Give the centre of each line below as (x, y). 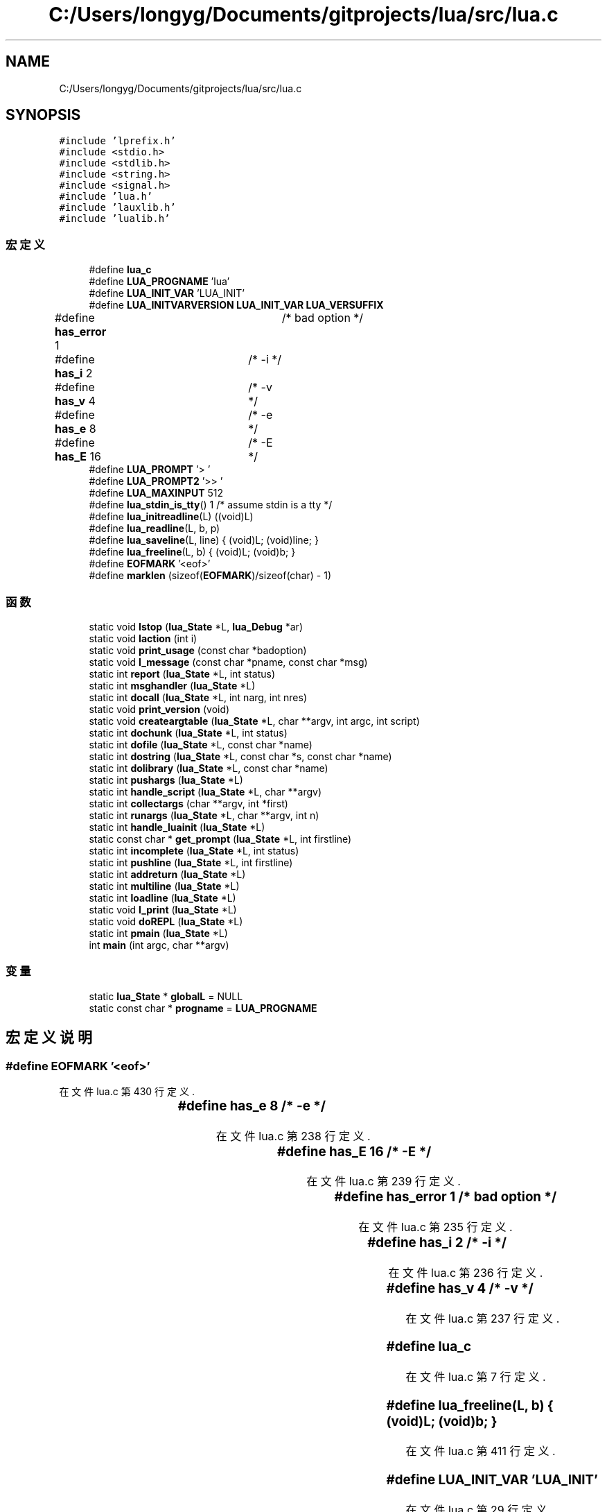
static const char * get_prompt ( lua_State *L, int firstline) (220, 839)
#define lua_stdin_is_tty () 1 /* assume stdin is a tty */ (211, 505)
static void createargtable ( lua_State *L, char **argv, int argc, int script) (254, 721)
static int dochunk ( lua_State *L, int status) (188, 732)
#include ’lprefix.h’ (117, 141)
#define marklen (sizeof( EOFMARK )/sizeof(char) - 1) (210, 576)
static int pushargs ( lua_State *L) (166, 780)
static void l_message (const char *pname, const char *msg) (228, 662)
